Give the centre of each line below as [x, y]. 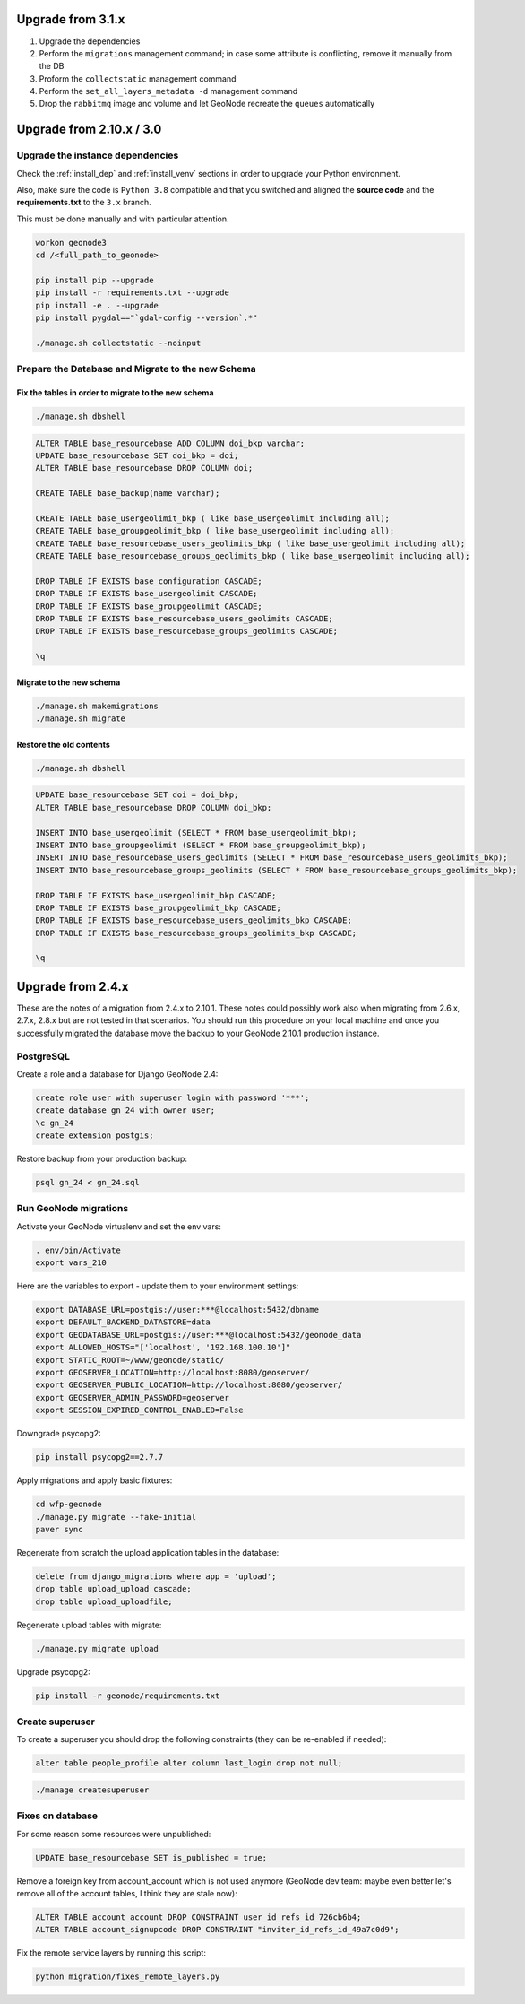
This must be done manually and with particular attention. [123, 219]
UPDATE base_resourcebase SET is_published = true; [151, 1857]
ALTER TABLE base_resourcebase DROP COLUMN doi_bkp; [154, 807]
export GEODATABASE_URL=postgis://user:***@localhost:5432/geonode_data [198, 1335]
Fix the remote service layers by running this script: [111, 1953]
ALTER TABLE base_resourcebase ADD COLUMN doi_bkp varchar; [170, 443]
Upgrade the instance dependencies [98, 155]
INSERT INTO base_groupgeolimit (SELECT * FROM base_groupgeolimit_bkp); [201, 845]
